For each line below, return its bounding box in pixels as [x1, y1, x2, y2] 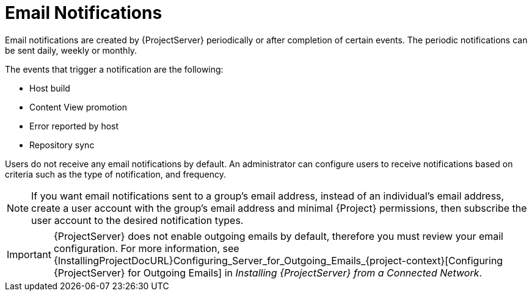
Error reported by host [29, 120, 119, 131]
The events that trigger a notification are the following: [5, 63, 224, 74]
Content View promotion [29, 101, 127, 112]
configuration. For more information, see [53, 242, 239, 254]
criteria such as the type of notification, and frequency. [5, 168, 227, 179]
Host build [29, 82, 70, 93]
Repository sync [29, 139, 95, 150]
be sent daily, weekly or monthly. [5, 45, 137, 56]
